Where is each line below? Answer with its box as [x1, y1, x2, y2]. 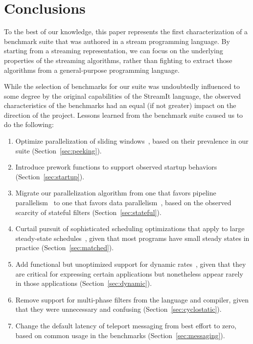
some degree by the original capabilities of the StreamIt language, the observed [4, 90, 241, 101]
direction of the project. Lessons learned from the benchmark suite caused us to [4, 109, 243, 120]
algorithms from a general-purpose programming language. [4, 64, 180, 75]
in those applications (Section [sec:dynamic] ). [15, 278, 152, 288]
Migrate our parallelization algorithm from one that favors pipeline [15, 188, 216, 198]
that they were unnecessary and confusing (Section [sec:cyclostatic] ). [15, 304, 222, 314]
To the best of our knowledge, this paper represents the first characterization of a [4, 26, 248, 37]
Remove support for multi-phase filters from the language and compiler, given [15, 294, 249, 304]
